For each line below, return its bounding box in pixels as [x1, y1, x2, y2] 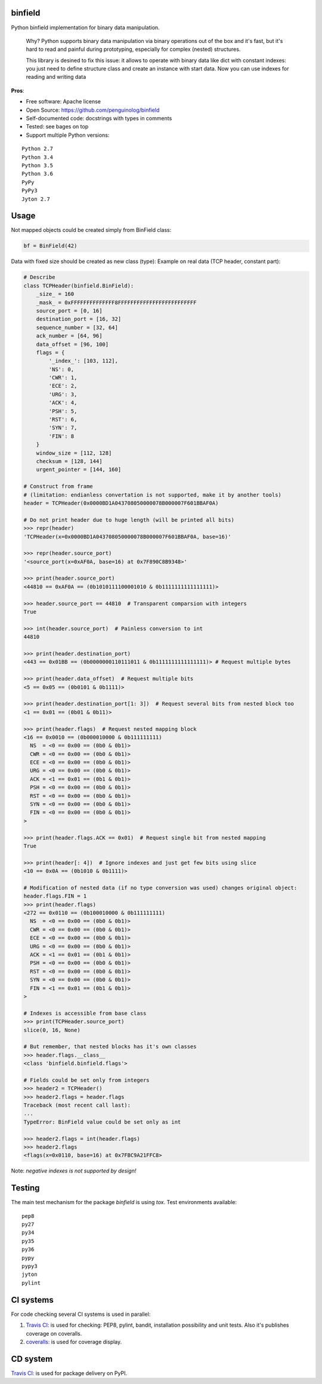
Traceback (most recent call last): [23, 1102, 131, 1109]
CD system [11, 1354, 53, 1364]
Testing [11, 1183, 40, 1193]
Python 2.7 [21, 145, 54, 152]
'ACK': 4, [48, 399, 78, 406]
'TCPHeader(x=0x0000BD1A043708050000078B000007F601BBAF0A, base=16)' [23, 533, 231, 540]
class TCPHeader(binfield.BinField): [23, 282, 134, 289]
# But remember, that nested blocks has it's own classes [23, 1043, 197, 1050]
